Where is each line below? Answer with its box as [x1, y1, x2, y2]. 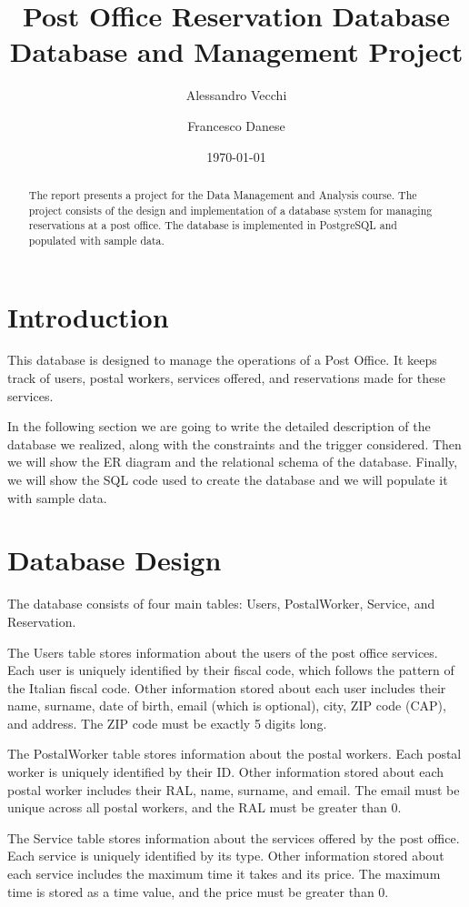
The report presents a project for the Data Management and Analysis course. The [28, 186, 417, 202]
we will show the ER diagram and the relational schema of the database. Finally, [7, 452, 458, 471]
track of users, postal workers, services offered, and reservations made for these [7, 368, 446, 388]
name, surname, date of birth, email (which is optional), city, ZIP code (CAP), [7, 696, 446, 715]
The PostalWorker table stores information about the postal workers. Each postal [7, 744, 462, 763]
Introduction [7, 297, 169, 335]
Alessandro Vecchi [185, 86, 287, 105]
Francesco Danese [187, 116, 285, 135]
